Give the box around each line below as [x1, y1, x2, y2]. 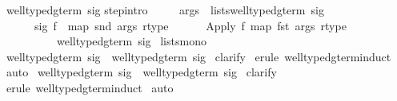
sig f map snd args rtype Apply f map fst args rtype [34, 17, 347, 33]
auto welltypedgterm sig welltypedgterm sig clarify [6, 64, 277, 80]
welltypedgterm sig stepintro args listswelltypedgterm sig [6, 2, 324, 17]
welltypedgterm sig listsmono [56, 33, 207, 49]
